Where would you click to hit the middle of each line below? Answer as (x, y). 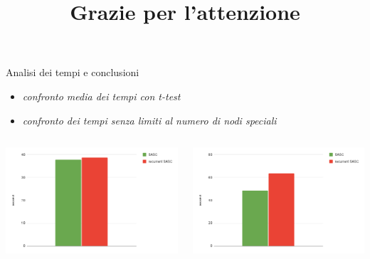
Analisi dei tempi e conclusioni (73, 72)
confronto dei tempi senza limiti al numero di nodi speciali (149, 120)
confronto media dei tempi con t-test (101, 96)
